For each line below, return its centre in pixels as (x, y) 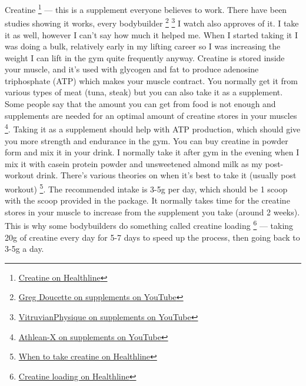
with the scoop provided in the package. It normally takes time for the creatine (147, 200)
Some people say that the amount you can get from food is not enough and (140, 104)
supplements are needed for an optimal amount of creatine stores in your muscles (151, 115)
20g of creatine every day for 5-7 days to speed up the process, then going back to (152, 237)
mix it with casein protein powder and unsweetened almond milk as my (134, 163)
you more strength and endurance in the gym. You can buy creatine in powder (147, 140)
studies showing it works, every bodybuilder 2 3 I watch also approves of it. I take (152, 22)
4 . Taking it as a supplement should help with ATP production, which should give (153, 128)
